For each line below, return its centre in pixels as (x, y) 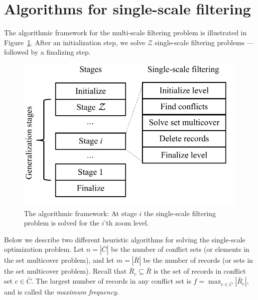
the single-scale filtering (180, 213)
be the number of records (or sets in (198, 260)
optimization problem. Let (44, 249)
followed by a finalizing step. (47, 52)
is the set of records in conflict (200, 271)
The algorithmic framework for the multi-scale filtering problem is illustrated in (126, 33)
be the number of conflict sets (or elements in (180, 249)
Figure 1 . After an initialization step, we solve (75, 42)
